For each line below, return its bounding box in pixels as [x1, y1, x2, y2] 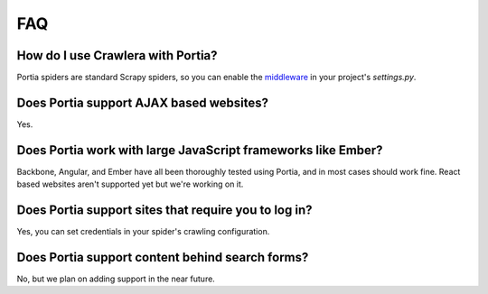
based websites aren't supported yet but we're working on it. [16, 179, 244, 189]
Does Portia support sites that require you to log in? [16, 203, 313, 218]
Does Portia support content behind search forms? [16, 249, 309, 265]
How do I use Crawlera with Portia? [16, 48, 218, 63]
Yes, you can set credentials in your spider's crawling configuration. [16, 226, 270, 237]
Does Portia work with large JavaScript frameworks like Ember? [16, 142, 383, 158]
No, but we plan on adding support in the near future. [16, 273, 216, 284]
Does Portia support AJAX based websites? [16, 95, 269, 110]
